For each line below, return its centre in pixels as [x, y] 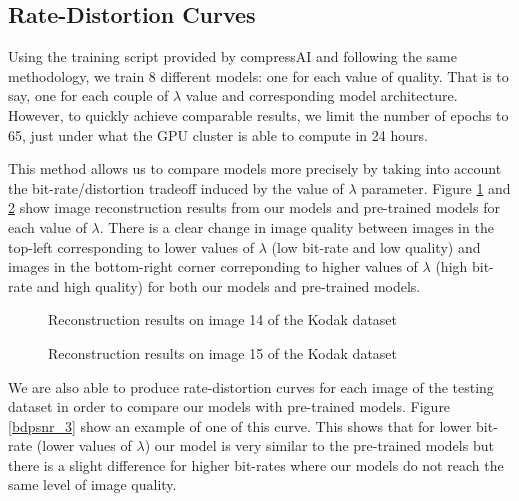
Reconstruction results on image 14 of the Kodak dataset [223, 319]
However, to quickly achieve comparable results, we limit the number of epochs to [258, 114]
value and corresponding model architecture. [321, 95]
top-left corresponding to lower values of [131, 246]
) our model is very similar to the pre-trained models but [319, 445]
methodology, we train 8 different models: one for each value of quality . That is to [258, 75]
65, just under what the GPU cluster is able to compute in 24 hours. [218, 134]
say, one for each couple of [88, 95]
